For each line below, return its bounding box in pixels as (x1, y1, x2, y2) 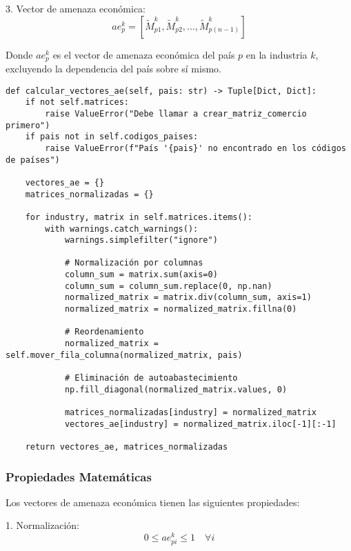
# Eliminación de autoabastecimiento (64, 373, 238, 383)
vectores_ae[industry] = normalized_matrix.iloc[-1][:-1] (64, 419, 337, 429)
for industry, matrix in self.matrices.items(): (25, 212, 252, 222)
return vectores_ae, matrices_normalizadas (25, 441, 228, 452)
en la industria (245, 47, 308, 61)
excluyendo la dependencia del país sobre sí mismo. (6, 61, 221, 76)
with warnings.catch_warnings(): (45, 223, 199, 234)
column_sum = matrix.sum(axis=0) (64, 270, 218, 280)
